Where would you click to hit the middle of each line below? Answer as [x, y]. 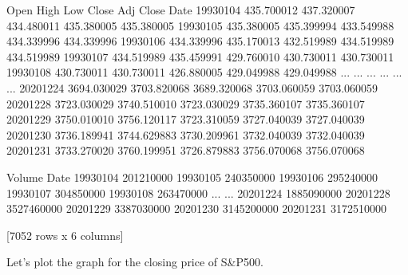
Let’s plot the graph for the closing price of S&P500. [135, 262]
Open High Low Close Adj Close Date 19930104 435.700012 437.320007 [181, 10]
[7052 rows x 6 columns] [65, 235]
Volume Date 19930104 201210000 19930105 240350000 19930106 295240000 [192, 177]
